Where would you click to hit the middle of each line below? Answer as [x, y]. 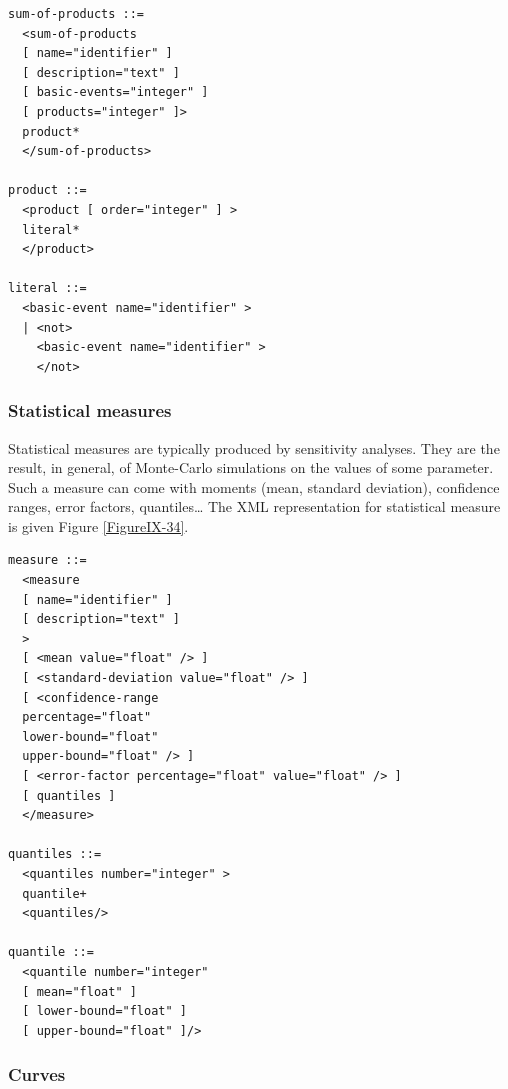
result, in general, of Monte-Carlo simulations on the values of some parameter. [251, 467]
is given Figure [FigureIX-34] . [98, 525]
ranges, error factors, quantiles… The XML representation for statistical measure [254, 506]
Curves [37, 1074]
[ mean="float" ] [79, 991]
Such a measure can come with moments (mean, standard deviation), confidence [254, 486]
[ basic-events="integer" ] [115, 92]
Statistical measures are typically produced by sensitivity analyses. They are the [254, 447]
